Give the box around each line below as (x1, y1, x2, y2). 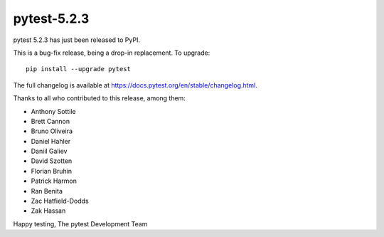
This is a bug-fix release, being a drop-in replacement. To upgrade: (13, 48, 210, 57)
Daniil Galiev (31, 147, 68, 156)
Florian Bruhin (31, 167, 73, 175)
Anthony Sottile (31, 107, 76, 115)
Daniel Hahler (31, 137, 71, 145)
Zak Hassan (31, 206, 66, 215)
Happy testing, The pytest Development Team (13, 219, 148, 228)
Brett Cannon (31, 117, 70, 125)
